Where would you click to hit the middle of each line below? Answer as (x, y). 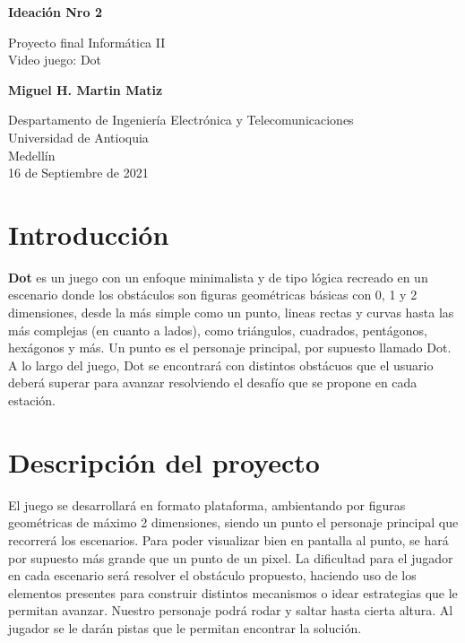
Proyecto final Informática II (87, 42)
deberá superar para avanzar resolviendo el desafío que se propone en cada (213, 382)
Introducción (89, 234)
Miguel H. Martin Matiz (86, 89)
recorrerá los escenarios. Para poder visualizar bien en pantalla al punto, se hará (228, 539)
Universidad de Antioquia (78, 137)
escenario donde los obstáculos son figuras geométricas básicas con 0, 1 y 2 (213, 295)
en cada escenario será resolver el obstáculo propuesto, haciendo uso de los (212, 575)
